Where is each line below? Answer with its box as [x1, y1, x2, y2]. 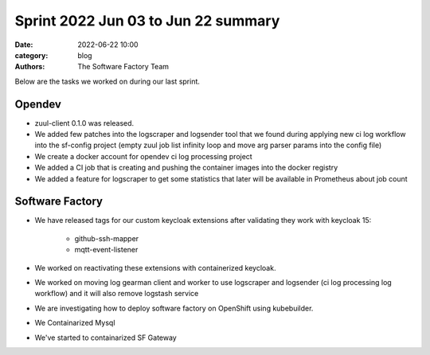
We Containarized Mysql [34, 318, 115, 328]
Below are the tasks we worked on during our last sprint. [14, 76, 201, 86]
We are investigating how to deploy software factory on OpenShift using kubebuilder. [34, 303, 314, 313]
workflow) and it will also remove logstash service [34, 289, 199, 298]
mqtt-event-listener [74, 245, 139, 255]
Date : [14, 40, 33, 49]
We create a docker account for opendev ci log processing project [34, 151, 252, 161]
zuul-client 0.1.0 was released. [34, 118, 135, 127]
